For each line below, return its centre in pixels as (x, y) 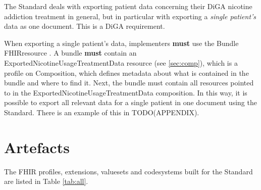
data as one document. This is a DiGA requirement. (85, 26)
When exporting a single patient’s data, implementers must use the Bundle (121, 43)
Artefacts (37, 147)
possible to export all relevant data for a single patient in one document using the (130, 102)
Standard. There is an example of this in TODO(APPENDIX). (102, 112)
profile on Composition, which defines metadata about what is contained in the (126, 73)
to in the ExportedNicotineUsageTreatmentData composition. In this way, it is (126, 92)
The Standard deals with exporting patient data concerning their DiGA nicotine (128, 6)
